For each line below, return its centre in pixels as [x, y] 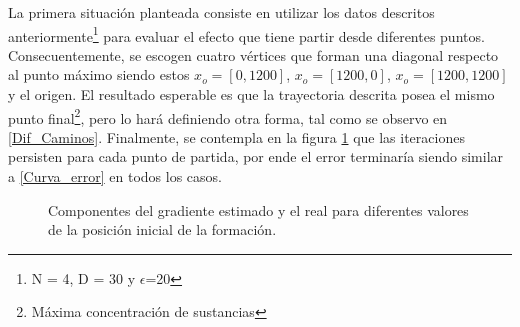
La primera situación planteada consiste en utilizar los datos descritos [221, 12]
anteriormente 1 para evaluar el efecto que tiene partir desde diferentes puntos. [246, 34]
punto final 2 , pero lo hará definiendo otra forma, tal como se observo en [228, 116]
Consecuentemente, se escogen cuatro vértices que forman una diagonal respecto [253, 54]
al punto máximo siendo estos [99, 74]
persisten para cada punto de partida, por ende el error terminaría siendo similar [256, 156]
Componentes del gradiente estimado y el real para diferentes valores [258, 209]
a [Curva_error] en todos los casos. [115, 176]
